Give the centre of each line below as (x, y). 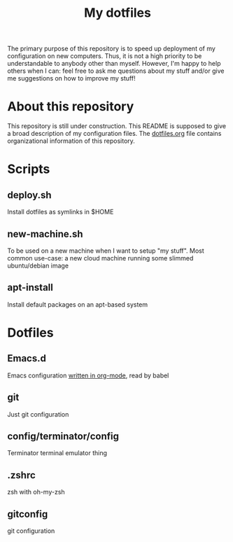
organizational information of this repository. (71, 141)
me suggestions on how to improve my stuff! (71, 78)
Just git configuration (38, 414)
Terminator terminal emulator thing (57, 453)
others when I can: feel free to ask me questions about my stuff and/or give (116, 71)
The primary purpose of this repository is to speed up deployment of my (111, 49)
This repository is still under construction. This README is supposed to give (116, 126)
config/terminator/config (63, 436)
